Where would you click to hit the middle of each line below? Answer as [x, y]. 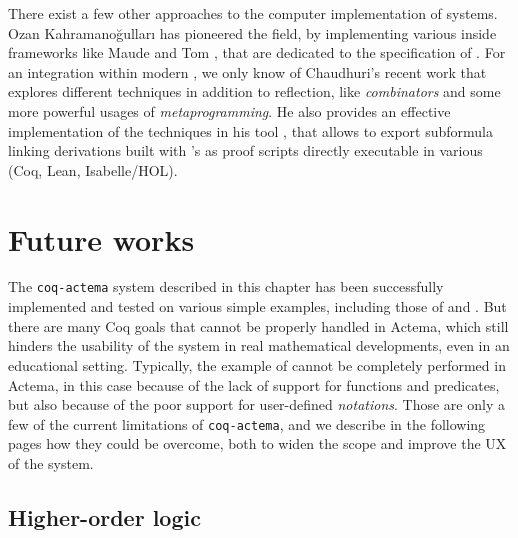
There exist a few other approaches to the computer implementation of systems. [253, 13]
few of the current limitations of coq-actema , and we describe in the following [247, 423]
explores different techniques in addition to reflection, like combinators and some [254, 91]
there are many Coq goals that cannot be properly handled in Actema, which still [258, 325]
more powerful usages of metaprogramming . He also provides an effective [229, 110]
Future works [101, 238]
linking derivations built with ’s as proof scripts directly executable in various [245, 150]
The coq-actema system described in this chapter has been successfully [226, 286]
